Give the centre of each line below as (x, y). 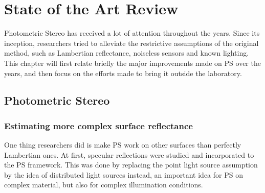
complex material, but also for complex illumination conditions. (104, 185)
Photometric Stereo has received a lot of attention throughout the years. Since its (132, 33)
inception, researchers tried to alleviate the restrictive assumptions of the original (131, 43)
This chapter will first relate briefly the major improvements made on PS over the (132, 63)
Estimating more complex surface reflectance (98, 125)
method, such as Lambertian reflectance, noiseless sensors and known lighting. (127, 53)
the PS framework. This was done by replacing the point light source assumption (131, 165)
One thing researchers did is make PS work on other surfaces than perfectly (123, 145)
